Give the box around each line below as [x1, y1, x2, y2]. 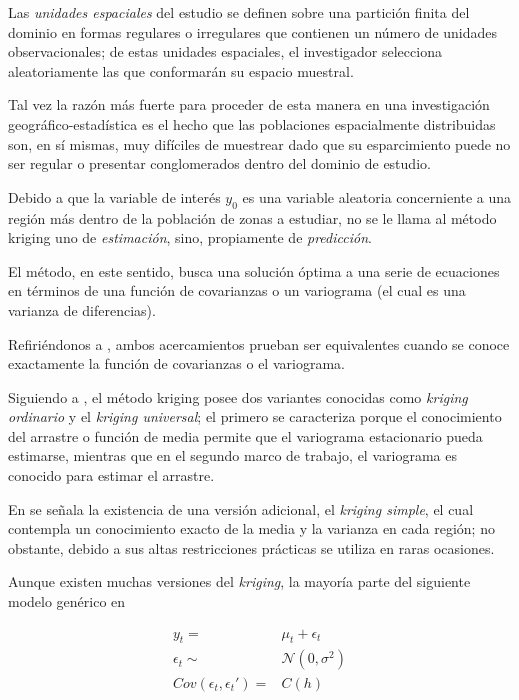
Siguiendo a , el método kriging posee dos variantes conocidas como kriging [8, 386, 468, 407]
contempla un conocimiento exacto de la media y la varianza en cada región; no [8, 518, 495, 539]
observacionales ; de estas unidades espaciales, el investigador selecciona [8, 41, 442, 62]
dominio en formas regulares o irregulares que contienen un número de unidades [8, 21, 498, 42]
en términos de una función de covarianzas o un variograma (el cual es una [8, 280, 466, 301]
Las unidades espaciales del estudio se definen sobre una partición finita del [8, 2, 470, 22]
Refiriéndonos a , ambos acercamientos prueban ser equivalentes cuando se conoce [8, 333, 510, 354]
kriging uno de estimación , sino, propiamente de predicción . [8, 227, 372, 248]
